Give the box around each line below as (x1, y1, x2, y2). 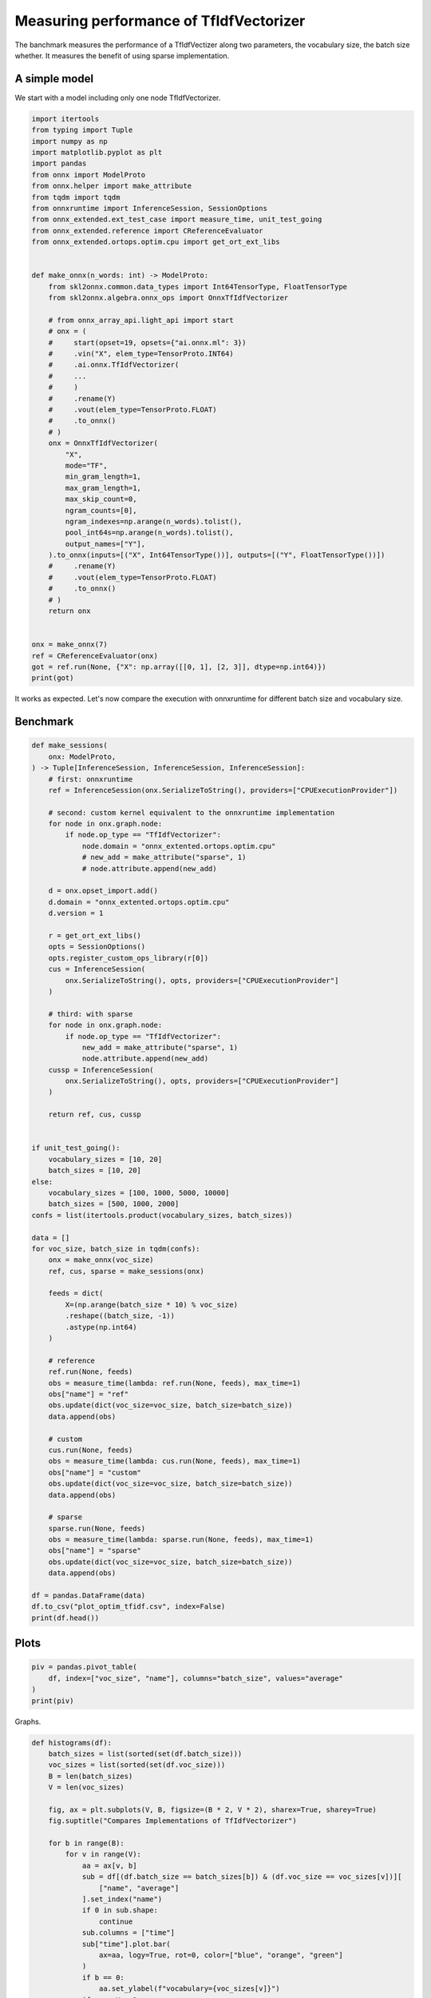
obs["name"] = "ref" (48, 1390, 129, 1399)
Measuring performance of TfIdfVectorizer (14, 12, 306, 30)
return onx (48, 607, 91, 615)
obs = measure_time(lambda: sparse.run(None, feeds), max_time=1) (48, 1535, 314, 1544)
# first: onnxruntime (48, 774, 133, 783)
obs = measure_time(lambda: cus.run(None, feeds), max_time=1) (48, 1457, 302, 1466)
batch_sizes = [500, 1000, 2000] (48, 1200, 180, 1208)
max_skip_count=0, (65, 495, 137, 503)
